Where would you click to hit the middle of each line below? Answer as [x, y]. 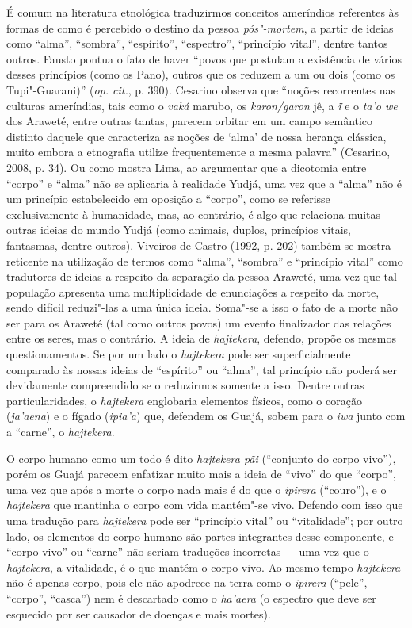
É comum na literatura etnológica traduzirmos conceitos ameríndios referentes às [203, 12]
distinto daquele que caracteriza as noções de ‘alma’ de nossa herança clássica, [196, 136]
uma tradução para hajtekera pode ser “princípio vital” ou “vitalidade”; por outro [205, 520]
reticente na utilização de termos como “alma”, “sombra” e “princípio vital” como [205, 260]
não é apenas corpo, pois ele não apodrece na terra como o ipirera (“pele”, [187, 582]
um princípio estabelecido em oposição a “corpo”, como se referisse [168, 199]
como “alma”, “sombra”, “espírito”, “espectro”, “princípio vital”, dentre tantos [197, 43]
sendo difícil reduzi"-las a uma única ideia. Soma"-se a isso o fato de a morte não [202, 307]
